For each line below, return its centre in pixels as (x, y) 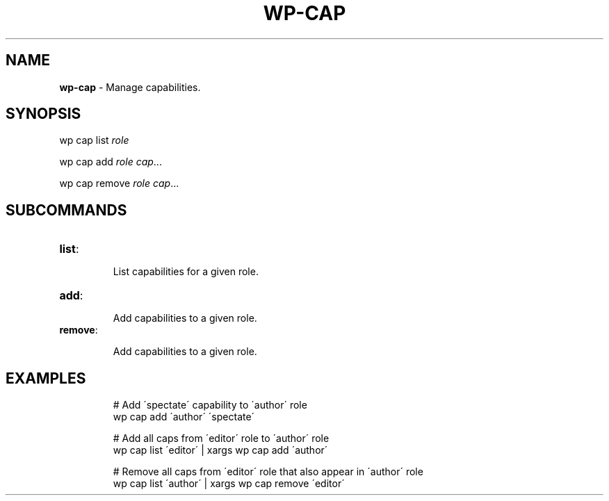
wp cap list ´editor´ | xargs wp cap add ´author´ (220, 450)
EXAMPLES (46, 378)
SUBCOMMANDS (66, 210)
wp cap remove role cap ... (119, 183)
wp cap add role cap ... (111, 162)
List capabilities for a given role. (186, 272)
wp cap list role (94, 140)
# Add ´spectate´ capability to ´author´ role (210, 405)
